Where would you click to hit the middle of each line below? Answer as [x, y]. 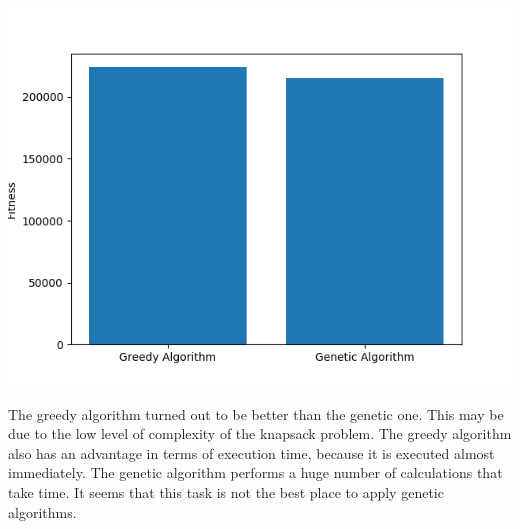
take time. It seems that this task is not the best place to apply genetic [226, 491]
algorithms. [42, 511]
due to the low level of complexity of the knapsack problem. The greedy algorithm [260, 433]
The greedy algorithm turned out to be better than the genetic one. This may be [256, 413]
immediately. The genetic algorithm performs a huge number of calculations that [255, 472]
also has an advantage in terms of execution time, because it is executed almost [251, 452]
